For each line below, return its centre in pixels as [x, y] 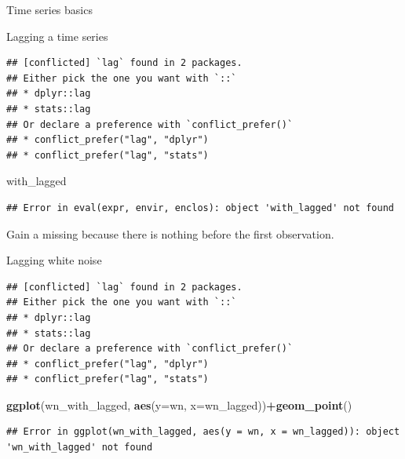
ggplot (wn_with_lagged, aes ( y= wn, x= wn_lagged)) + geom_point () [179, 404]
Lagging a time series [57, 36]
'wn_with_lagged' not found [80, 448]
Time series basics [49, 9]
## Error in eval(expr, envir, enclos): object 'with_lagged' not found [200, 208]
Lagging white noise [54, 260]
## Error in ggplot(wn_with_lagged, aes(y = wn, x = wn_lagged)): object [203, 432]
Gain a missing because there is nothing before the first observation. [170, 233]
